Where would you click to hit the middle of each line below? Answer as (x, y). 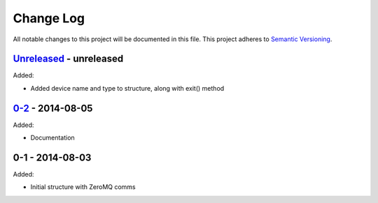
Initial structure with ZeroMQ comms (83, 187)
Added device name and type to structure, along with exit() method (127, 88)
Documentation (52, 138)
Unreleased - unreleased (68, 59)
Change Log (49, 18)
